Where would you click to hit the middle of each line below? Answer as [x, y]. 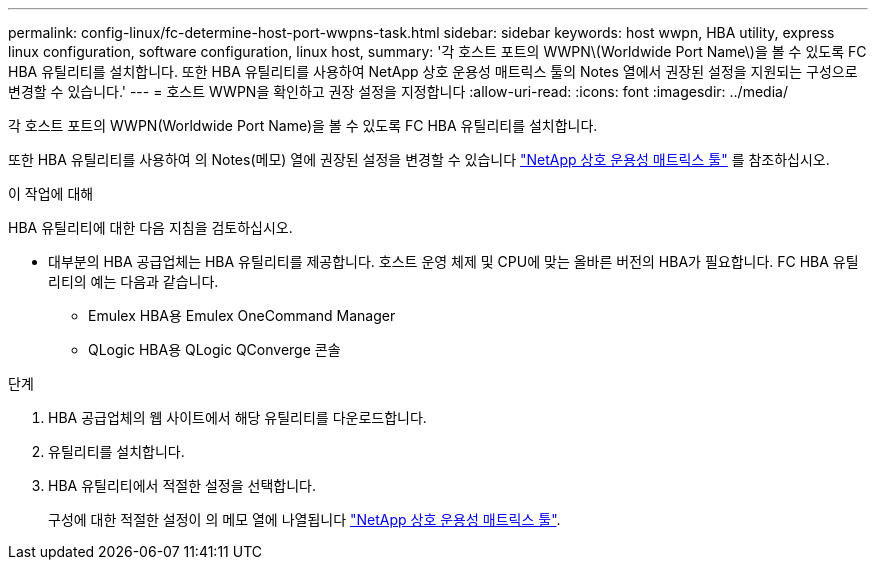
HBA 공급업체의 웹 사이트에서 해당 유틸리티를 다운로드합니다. [237, 417]
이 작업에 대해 [51, 193]
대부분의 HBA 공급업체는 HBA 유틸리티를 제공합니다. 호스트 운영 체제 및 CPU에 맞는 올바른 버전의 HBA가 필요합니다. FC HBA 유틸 [453, 261]
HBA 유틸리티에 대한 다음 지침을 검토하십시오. [150, 227]
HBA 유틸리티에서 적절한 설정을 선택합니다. [182, 485]
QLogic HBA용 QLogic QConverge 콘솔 [214, 349]
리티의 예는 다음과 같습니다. [133, 281]
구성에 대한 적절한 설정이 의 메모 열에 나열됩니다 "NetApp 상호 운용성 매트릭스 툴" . [304, 519]
